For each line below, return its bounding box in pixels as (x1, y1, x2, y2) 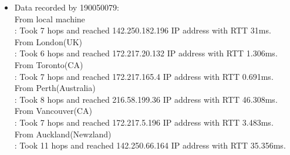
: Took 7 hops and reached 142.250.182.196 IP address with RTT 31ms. (14, 24, 271, 36)
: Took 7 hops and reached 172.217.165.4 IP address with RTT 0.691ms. (14, 70, 274, 82)
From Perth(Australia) (14, 82, 96, 94)
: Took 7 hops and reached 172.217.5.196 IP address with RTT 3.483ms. (14, 116, 274, 128)
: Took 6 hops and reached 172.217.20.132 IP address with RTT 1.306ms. (14, 47, 278, 59)
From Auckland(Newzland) (14, 127, 112, 140)
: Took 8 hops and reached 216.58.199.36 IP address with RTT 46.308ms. (14, 93, 278, 105)
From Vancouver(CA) (14, 105, 92, 117)
